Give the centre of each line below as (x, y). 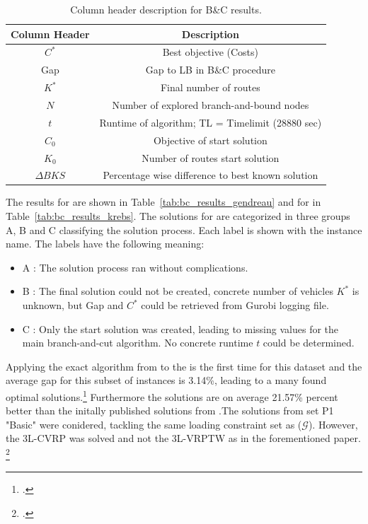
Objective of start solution (210, 140)
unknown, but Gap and (73, 305)
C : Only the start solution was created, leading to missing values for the (180, 328)
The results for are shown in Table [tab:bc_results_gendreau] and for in (163, 202)
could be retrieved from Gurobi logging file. (235, 305)
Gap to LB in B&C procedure (210, 70)
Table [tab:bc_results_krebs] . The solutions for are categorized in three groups (178, 216)
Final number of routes (210, 87)
